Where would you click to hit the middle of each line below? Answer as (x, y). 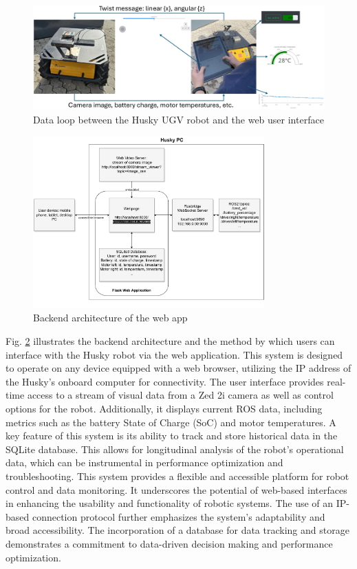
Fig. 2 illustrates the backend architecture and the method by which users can (170, 341)
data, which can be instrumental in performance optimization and (144, 462)
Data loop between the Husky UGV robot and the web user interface (178, 119)
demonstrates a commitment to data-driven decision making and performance (169, 543)
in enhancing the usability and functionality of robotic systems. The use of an (170, 503)
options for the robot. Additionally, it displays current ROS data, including (164, 409)
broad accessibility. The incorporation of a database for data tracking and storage (177, 530)
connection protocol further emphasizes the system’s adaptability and (178, 516)
